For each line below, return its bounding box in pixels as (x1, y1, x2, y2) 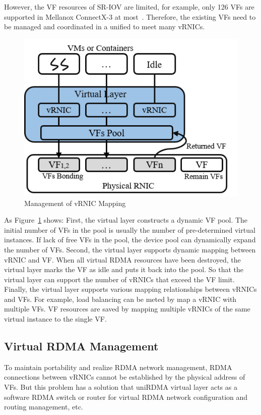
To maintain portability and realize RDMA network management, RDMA (4, 361, 232, 372)
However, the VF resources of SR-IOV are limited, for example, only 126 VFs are (4, 2, 254, 12)
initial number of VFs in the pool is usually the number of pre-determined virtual (4, 224, 255, 235)
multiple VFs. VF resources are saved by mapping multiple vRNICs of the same (4, 303, 250, 314)
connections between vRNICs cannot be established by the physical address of (4, 372, 245, 382)
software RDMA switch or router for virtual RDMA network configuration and (4, 391, 248, 402)
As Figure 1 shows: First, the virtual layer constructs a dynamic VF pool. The (4, 215, 248, 225)
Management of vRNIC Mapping (24, 197, 126, 208)
